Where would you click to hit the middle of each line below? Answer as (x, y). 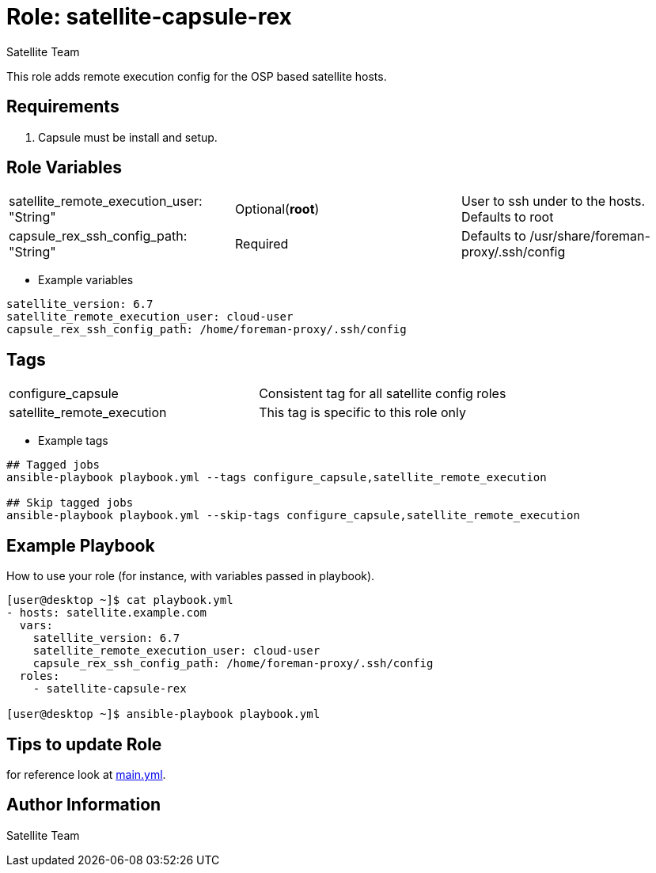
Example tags (73, 441)
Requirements (63, 107)
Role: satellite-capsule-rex (149, 17)
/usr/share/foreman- (590, 236)
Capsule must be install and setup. (128, 137)
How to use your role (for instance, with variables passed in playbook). (191, 576)
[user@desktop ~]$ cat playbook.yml (120, 600)
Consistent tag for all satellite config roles (383, 394)
